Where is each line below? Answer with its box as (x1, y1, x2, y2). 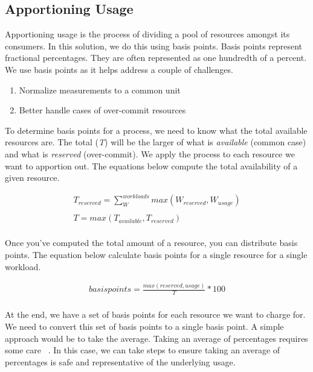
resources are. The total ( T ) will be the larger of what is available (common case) (5, 136, 306, 148)
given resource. (5, 171, 60, 184)
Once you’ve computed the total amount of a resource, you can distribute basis (5, 236, 298, 249)
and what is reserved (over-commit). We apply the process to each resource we (5, 147, 295, 160)
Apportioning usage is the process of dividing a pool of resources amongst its (5, 28, 290, 40)
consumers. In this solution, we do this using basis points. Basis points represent (5, 39, 303, 52)
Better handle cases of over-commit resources (19, 104, 186, 116)
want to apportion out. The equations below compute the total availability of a (5, 159, 298, 172)
